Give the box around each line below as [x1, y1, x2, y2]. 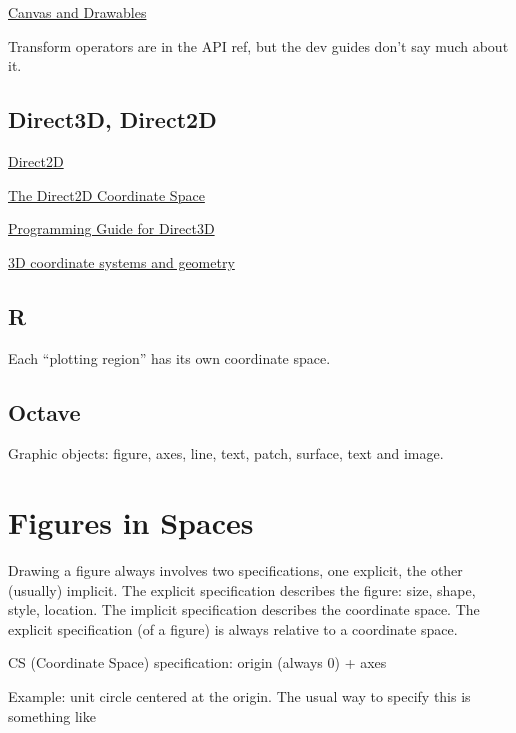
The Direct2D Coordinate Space [8, 184, 205, 205]
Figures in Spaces [8, 502, 254, 543]
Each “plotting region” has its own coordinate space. [8, 347, 331, 368]
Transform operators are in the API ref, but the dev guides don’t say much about [8, 35, 509, 56]
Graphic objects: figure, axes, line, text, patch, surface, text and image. [8, 443, 444, 464]
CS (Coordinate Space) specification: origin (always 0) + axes [8, 652, 387, 673]
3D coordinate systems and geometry [8, 251, 235, 272]
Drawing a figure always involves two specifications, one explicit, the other [8, 560, 463, 581]
